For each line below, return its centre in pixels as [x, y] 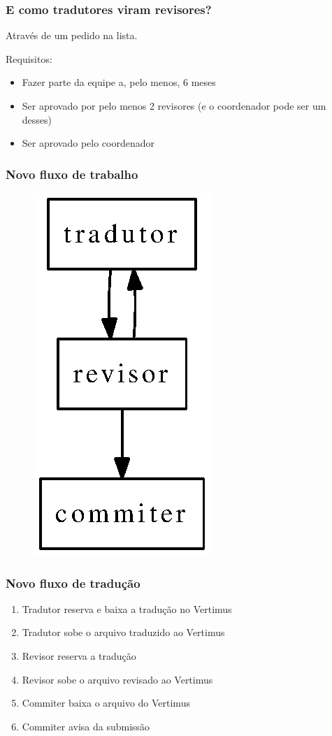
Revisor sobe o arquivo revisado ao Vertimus [117, 679]
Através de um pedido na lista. [72, 35]
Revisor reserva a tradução [79, 656]
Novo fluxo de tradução [73, 583]
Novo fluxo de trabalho [72, 174]
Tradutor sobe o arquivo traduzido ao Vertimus [123, 632]
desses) [37, 119]
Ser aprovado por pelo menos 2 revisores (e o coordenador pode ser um [174, 106]
